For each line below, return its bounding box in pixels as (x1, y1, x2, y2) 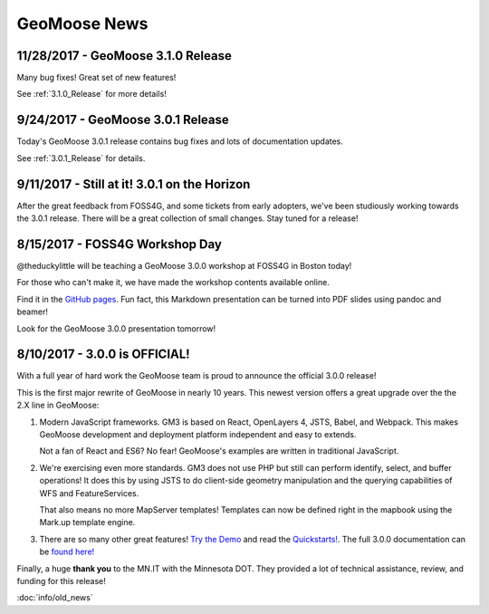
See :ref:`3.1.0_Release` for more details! (16, 89, 167, 100)
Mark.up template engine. (39, 517, 136, 528)
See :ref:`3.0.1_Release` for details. (16, 152, 146, 163)
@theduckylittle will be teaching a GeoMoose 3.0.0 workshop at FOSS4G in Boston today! (16, 260, 352, 271)
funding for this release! (16, 575, 106, 586)
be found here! (39, 546, 95, 557)
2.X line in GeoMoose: (16, 399, 100, 411)
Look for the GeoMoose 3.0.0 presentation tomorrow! (16, 322, 216, 334)
